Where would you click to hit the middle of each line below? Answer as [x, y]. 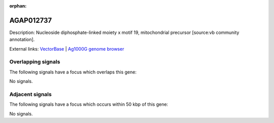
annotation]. [22, 39]
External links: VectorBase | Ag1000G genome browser [67, 49]
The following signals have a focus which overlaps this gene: [73, 72]
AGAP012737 [31, 20]
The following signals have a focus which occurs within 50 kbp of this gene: [89, 104]
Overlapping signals [35, 62]
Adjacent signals [30, 94]
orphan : [18, 6]
